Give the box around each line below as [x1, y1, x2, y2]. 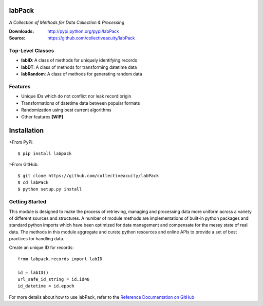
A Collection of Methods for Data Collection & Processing [9, 19, 125, 25]
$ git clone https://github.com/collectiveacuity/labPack [18, 173, 159, 178]
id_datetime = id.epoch [18, 283, 75, 289]
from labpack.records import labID [18, 256, 103, 262]
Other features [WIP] [21, 114, 63, 119]
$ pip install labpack [18, 151, 72, 156]
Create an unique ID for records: [9, 245, 74, 250]
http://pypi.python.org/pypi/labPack [47, 28, 119, 34]
